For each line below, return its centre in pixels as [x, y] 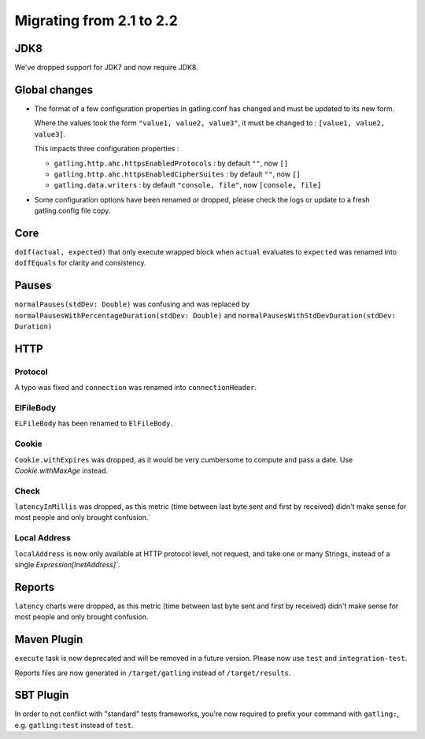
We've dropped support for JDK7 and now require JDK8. [106, 68]
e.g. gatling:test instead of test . [74, 725]
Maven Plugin [49, 639]
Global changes [54, 89]
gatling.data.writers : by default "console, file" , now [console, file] [188, 185]
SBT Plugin [42, 695]
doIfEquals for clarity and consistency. [80, 263]
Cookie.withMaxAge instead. [61, 470]
